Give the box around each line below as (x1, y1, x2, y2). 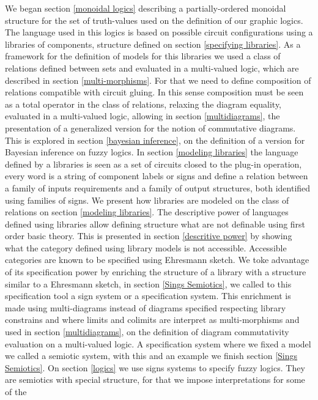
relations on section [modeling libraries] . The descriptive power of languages (5, 206, 289, 218)
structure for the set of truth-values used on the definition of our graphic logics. (5, 13, 303, 26)
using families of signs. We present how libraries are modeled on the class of (5, 193, 289, 206)
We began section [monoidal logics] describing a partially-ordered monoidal (5, 2, 286, 14)
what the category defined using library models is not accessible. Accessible (5, 241, 287, 254)
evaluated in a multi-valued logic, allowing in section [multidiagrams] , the (5, 109, 280, 122)
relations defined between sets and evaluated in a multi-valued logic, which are (5, 61, 299, 74)
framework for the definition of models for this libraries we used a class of (5, 50, 281, 62)
